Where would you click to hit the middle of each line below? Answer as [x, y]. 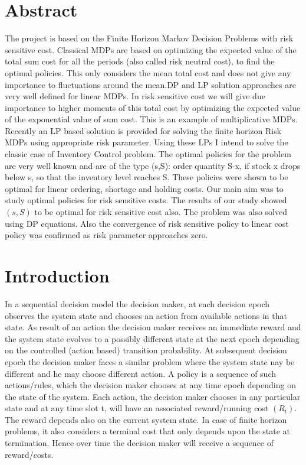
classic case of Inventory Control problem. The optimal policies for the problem [148, 154]
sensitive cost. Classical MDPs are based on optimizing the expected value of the [151, 49]
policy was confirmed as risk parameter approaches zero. [106, 235]
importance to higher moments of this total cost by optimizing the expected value [153, 107]
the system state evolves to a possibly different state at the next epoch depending [152, 338]
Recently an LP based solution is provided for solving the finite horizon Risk [143, 130]
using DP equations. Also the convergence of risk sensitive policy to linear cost [147, 223]
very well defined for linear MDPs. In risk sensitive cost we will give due [135, 96]
